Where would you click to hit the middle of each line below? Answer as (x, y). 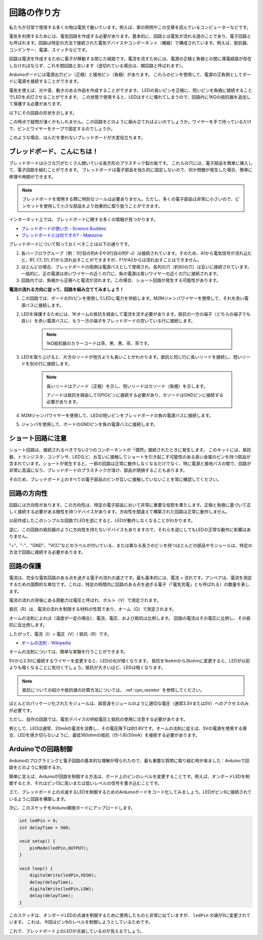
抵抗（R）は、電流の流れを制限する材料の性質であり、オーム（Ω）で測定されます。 (93, 609)
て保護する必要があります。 (37, 104)
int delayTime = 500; (45, 827)
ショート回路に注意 (38, 438)
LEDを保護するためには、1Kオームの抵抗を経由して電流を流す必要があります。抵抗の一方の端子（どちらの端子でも (136, 314)
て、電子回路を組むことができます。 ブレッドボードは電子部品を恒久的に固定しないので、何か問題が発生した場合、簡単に (131, 170)
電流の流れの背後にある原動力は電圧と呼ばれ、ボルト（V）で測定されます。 (85, 600)
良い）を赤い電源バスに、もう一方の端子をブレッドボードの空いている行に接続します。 (108, 321)
